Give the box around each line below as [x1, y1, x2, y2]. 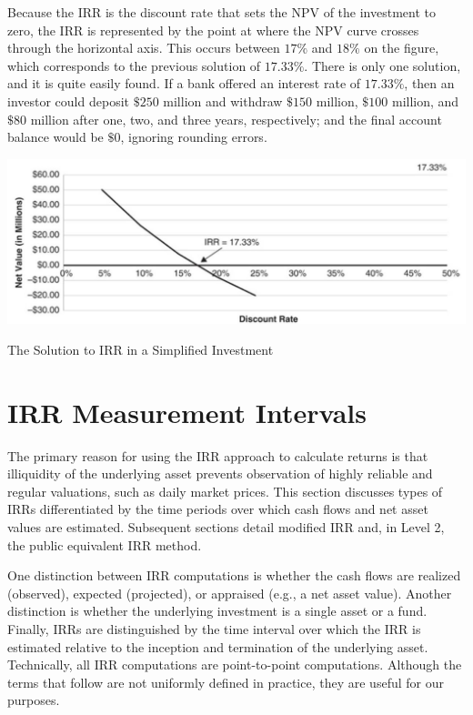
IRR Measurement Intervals [7, 393, 367, 430]
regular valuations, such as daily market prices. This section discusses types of [7, 481, 443, 500]
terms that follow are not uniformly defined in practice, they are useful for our [7, 672, 444, 691]
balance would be [7, 127, 104, 146]
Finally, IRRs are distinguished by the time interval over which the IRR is [7, 619, 421, 639]
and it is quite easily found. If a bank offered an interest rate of [7, 74, 361, 93]
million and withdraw [163, 91, 283, 110]
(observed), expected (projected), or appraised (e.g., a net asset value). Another [7, 583, 452, 602]
